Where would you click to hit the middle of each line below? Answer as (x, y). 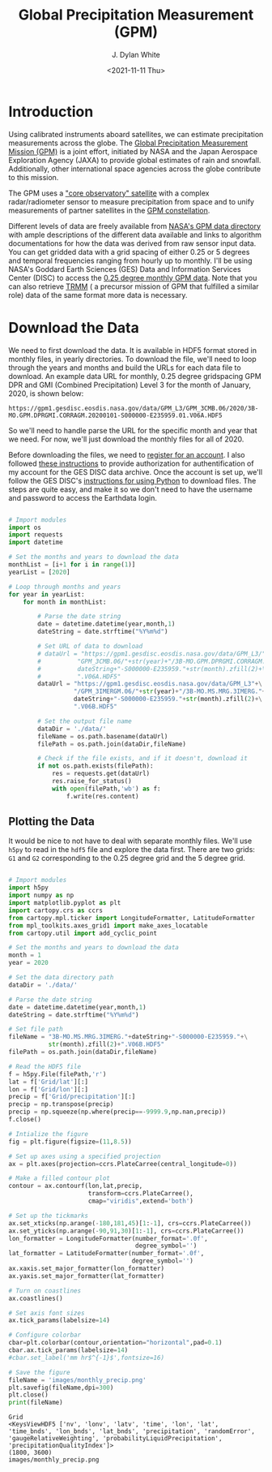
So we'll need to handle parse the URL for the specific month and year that (133, 430)
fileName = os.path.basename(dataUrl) (103, 736)
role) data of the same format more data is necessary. (98, 295)
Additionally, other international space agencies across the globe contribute (135, 169)
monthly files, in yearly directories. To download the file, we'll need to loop (132, 359)
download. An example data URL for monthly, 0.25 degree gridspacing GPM (135, 376)
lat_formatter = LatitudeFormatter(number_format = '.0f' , (106, 1254)
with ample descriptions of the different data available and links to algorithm (135, 235)
